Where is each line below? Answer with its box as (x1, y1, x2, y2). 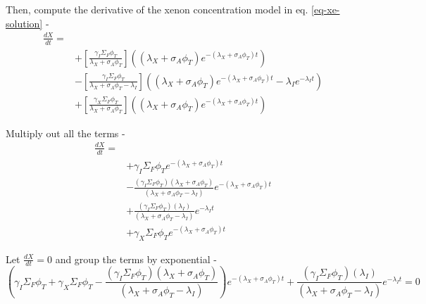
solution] (6, 15, 43, 30)
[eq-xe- (311, 2, 340, 16)
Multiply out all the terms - (6, 125, 125, 140)
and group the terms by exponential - (55, 251, 217, 266)
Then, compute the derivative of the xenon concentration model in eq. (6, 2, 308, 16)
